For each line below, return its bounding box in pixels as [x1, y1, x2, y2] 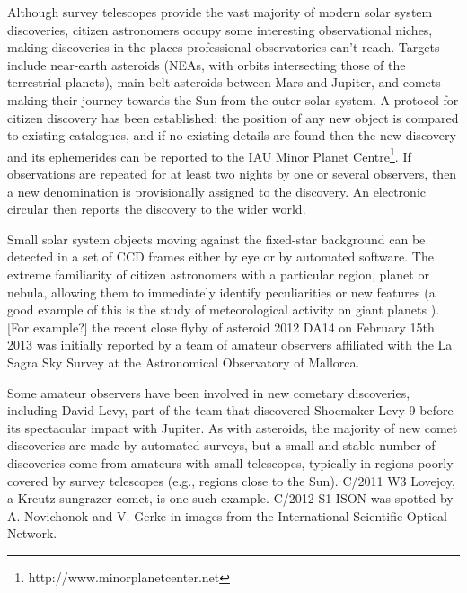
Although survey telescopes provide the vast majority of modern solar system [7, 3, 433, 21]
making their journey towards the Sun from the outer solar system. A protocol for [7, 90, 459, 109]
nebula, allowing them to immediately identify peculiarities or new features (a [7, 282, 436, 301]
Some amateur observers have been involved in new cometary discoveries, [7, 383, 410, 402]
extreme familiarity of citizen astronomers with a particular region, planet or [7, 264, 429, 283]
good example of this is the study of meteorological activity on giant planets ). [7, 300, 440, 319]
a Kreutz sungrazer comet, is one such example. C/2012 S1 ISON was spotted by [7, 489, 454, 508]
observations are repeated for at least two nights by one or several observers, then [7, 164, 457, 182]
